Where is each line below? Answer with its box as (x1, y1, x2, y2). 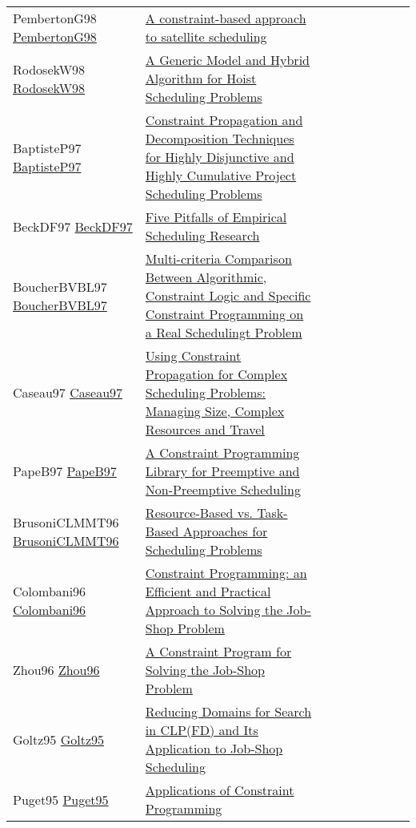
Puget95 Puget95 (13, 790, 109, 809)
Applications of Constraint (145, 781, 294, 799)
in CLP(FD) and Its (145, 721, 258, 739)
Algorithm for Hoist (145, 69, 257, 87)
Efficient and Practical (145, 582, 271, 600)
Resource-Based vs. (145, 503, 253, 522)
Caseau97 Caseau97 (13, 383, 123, 402)
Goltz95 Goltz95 (13, 729, 105, 749)
